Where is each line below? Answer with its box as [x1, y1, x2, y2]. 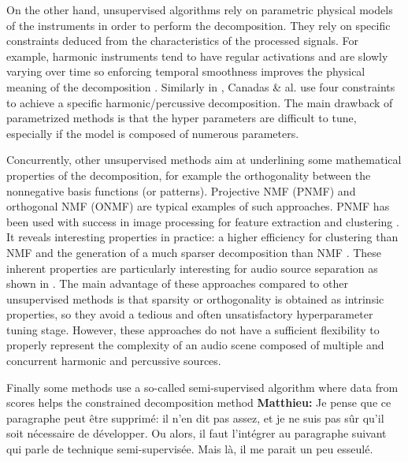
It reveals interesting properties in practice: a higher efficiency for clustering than [6, 229, 399, 245]
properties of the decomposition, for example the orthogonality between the [6, 166, 371, 183]
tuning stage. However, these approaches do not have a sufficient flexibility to [6, 321, 380, 337]
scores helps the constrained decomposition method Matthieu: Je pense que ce [6, 394, 391, 411]
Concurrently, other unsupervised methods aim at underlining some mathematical [6, 151, 402, 168]
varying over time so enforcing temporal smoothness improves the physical [6, 63, 365, 80]
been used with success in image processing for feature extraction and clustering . [6, 213, 399, 229]
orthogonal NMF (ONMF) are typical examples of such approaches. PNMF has [6, 198, 390, 214]
